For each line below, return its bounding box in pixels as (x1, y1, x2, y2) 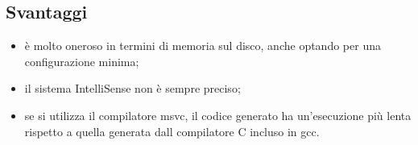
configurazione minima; (24, 52, 139, 69)
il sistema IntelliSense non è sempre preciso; (24, 80, 241, 97)
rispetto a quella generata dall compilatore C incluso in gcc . (24, 122, 320, 139)
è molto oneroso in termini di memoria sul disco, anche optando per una (24, 37, 381, 54)
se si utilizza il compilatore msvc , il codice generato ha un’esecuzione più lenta (24, 106, 412, 123)
